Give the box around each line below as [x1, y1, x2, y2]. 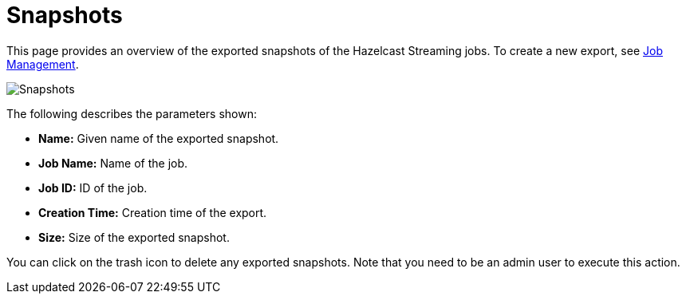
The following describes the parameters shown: [6, 106, 257, 120]
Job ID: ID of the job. [38, 180, 148, 195]
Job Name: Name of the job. [38, 156, 188, 170]
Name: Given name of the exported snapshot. [38, 131, 279, 145]
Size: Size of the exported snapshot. [38, 230, 230, 244]
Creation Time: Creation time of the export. [38, 205, 267, 219]
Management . [6, 57, 79, 71]
